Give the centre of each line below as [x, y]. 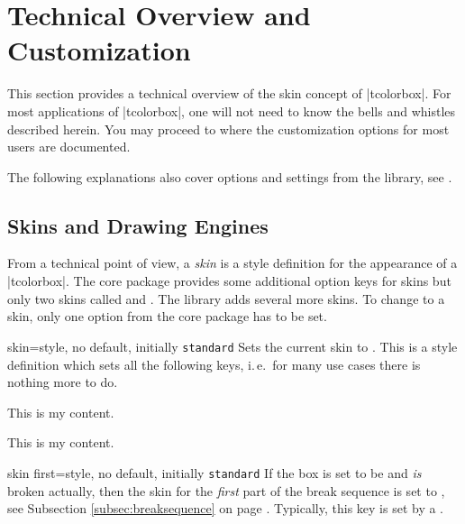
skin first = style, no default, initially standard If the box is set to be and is [214, 472]
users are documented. [69, 147]
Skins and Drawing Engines [138, 225]
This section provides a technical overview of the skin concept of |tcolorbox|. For [229, 93]
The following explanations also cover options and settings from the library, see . [230, 176]
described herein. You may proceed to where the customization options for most [228, 129]
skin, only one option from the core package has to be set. [167, 316]
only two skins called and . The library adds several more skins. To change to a [226, 298]
